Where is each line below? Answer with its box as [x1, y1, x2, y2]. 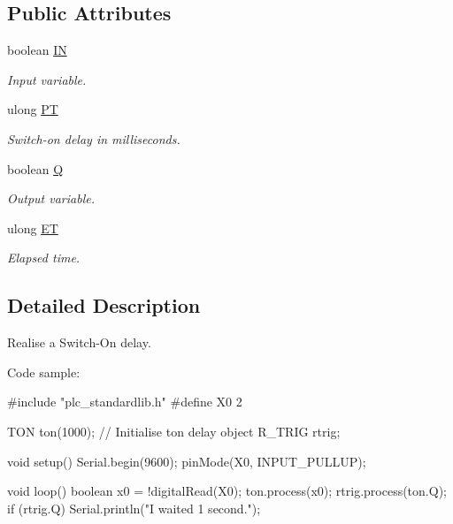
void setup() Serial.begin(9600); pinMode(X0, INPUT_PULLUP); [7, 452, 366, 470]
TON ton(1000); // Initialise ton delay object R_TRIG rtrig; [7, 421, 341, 440]
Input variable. [7, 70, 87, 88]
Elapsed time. [7, 248, 81, 267]
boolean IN [7, 41, 67, 59]
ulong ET [7, 218, 58, 237]
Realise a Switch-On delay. [7, 333, 151, 352]
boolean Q [7, 159, 64, 178]
